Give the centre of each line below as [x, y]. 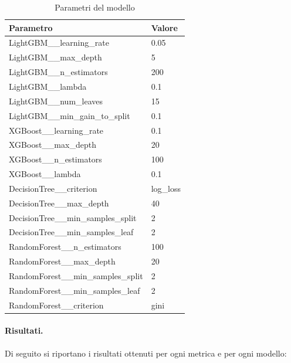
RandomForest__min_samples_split [76, 275]
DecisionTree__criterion [53, 188]
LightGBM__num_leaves [56, 101]
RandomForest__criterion [56, 305]
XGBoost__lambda [45, 174]
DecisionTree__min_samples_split [73, 217]
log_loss [166, 188]
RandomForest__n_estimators [65, 247]
